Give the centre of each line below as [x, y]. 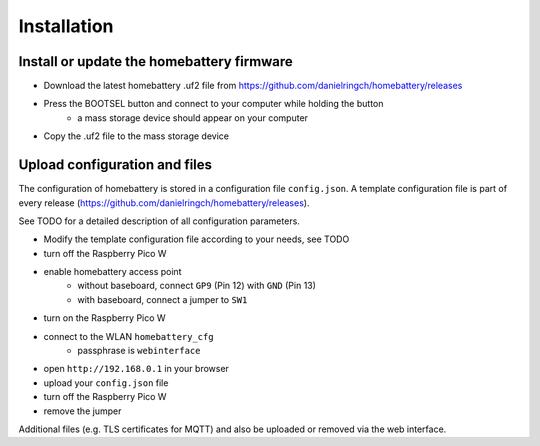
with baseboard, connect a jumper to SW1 [162, 299]
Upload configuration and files [115, 165]
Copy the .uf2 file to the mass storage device [136, 136]
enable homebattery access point [112, 272]
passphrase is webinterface [139, 351]
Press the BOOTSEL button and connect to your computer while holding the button [213, 104]
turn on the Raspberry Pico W [104, 318]
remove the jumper [82, 411]
